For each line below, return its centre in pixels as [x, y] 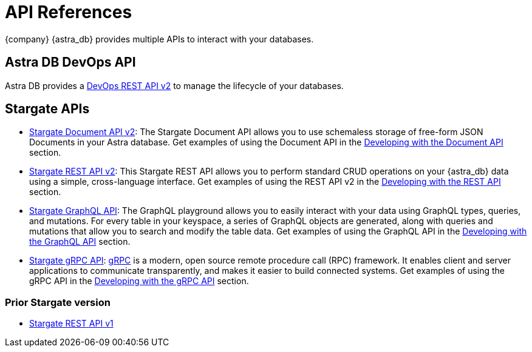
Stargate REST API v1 [71, 324]
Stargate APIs [47, 109]
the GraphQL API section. [80, 242]
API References [69, 12]
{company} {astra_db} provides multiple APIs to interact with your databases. [159, 39]
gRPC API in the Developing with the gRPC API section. [139, 281]
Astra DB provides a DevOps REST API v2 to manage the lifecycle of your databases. [174, 85]
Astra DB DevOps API [70, 62]
